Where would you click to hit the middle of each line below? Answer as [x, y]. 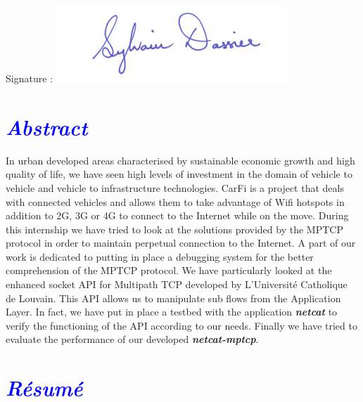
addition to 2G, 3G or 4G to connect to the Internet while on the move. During [177, 215]
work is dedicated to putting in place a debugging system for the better [160, 256]
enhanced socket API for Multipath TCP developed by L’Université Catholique [177, 284]
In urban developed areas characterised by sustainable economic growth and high [180, 160]
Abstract [47, 127]
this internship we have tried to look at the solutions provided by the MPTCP [174, 229]
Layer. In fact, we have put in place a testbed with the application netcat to [172, 312]
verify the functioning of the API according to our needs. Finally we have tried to [181, 325]
